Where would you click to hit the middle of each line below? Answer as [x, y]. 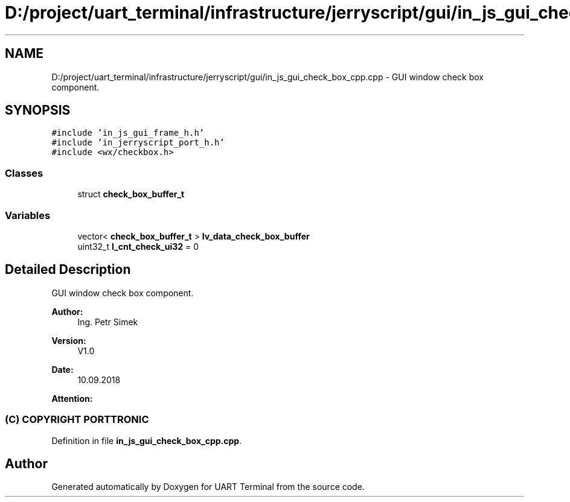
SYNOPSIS [38, 110]
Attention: [72, 398]
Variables [28, 215]
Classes [24, 173]
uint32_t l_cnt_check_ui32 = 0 [138, 246]
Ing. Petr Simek [108, 322]
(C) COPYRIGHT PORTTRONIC [77, 420]
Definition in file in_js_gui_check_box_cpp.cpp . [147, 440]
